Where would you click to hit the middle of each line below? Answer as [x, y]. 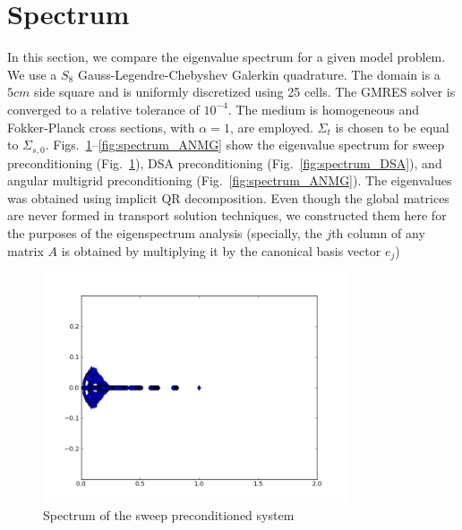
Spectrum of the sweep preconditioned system [169, 514]
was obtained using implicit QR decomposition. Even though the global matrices [228, 197]
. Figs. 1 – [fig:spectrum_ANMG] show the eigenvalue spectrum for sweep [245, 145]
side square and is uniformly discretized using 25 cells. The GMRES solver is [245, 92]
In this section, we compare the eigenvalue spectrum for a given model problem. [227, 57]
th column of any [378, 232]
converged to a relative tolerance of [103, 109]
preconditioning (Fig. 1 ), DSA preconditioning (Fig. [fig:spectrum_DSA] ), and [225, 162]
